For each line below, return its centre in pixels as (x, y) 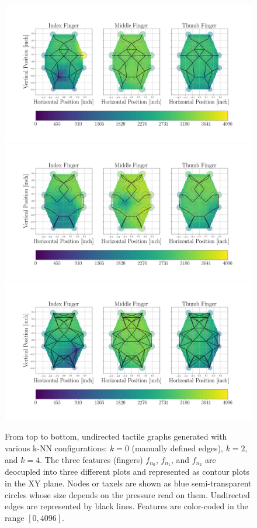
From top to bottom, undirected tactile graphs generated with (116, 436)
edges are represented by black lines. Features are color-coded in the (126, 506)
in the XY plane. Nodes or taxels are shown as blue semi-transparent (128, 483)
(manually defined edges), (177, 448)
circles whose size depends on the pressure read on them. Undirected (127, 494)
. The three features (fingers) (91, 459)
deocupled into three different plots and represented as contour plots (127, 472)
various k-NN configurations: (56, 448)
